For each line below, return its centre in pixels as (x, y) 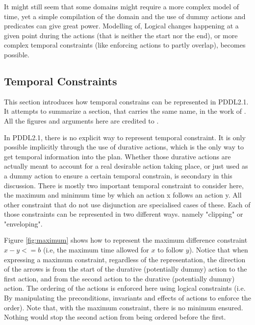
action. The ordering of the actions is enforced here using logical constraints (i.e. (125, 288)
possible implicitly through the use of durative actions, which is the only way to (124, 147)
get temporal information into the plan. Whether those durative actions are (117, 156)
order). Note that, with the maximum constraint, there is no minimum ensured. (124, 307)
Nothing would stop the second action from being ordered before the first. (115, 317)
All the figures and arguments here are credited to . (81, 120)
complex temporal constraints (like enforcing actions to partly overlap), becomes (125, 45)
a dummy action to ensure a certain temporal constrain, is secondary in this (118, 175)
